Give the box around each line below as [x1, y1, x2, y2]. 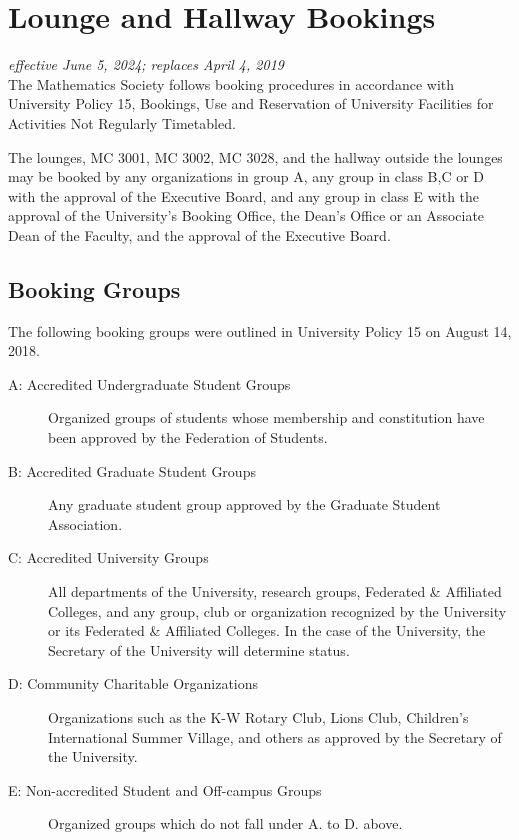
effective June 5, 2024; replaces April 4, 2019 [8, 54, 284, 75]
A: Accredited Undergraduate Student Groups [8, 373, 291, 394]
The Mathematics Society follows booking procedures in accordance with [8, 73, 455, 94]
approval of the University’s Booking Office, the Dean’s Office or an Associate [8, 205, 485, 226]
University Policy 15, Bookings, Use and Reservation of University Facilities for [8, 93, 494, 114]
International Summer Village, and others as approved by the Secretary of [48, 726, 502, 747]
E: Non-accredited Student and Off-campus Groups [8, 779, 322, 800]
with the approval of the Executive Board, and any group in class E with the [8, 185, 480, 206]
